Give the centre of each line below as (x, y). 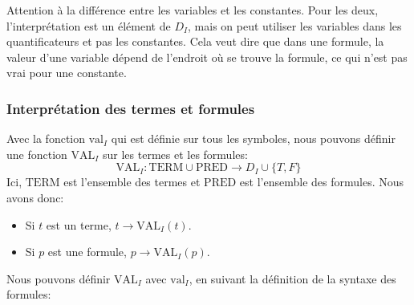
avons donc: (35, 197)
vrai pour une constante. (67, 73)
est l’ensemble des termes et (132, 182)
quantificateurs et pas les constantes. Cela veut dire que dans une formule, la (195, 41)
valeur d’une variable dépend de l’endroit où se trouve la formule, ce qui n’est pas (207, 57)
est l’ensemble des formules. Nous (322, 182)
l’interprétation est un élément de (89, 25)
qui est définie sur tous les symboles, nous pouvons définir (253, 138)
